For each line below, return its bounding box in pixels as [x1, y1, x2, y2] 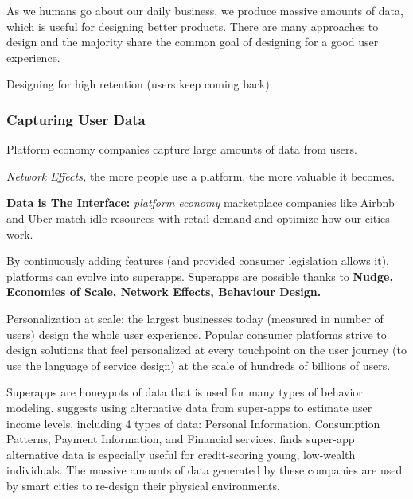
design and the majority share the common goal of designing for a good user [6, 33, 379, 50]
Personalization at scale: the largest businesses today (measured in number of [6, 310, 384, 326]
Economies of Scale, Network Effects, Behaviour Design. [6, 283, 321, 300]
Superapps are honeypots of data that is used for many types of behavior [6, 384, 363, 400]
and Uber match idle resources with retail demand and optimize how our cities [6, 209, 390, 226]
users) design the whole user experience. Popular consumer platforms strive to [6, 326, 387, 342]
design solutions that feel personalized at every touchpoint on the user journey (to [6, 341, 407, 358]
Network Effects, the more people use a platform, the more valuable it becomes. [6, 167, 395, 184]
